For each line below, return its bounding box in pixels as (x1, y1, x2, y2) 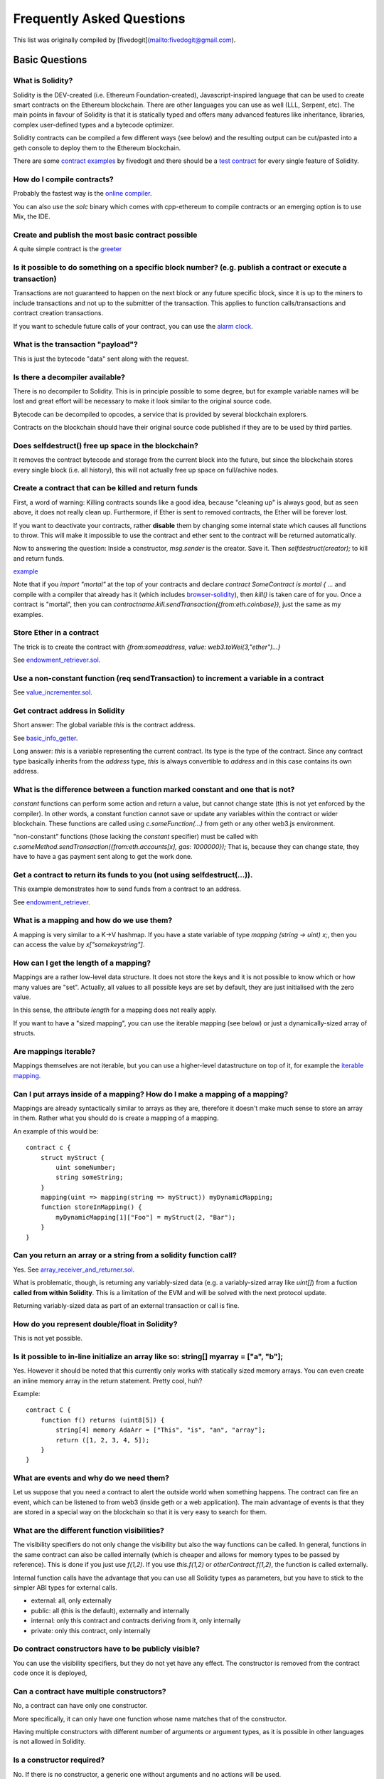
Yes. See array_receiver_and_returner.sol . (13, 1265, 135, 1274)
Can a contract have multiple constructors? (13, 1686, 166, 1696)
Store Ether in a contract (13, 628, 100, 638)
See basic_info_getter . (13, 734, 78, 742)
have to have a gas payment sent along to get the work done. (13, 852, 193, 861)
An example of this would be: (13, 1126, 99, 1135)
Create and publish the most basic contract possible (13, 230, 198, 240)
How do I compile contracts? (13, 174, 114, 184)
